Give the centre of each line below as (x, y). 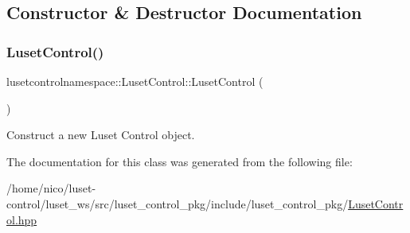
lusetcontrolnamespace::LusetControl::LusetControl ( (135, 81)
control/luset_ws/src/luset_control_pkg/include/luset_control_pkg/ (178, 203)
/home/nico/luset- (51, 188)
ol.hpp (22, 219)
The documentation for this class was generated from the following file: (180, 161)
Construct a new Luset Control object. (101, 135)
